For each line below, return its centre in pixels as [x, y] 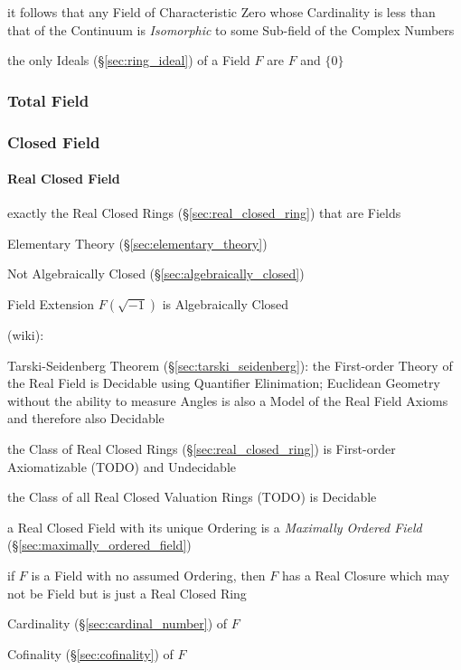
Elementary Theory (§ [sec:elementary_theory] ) [137, 243]
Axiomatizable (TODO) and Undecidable [122, 466]
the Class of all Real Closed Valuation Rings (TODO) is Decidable [192, 497]
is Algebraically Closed [226, 304]
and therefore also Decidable [86, 418]
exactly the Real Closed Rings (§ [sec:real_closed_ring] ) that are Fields [204, 213]
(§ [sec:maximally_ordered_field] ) [99, 545]
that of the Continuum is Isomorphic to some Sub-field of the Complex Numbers [231, 29]
